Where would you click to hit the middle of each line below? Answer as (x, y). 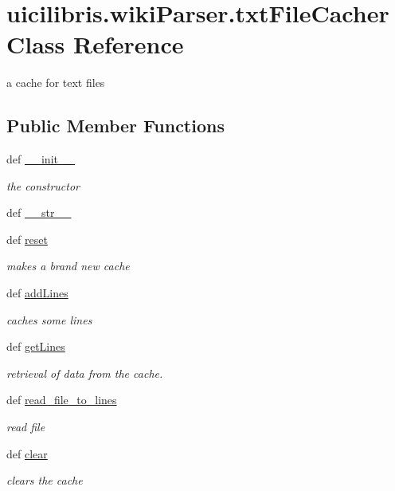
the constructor (43, 185)
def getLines (36, 346)
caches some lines (49, 319)
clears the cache (45, 480)
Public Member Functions (115, 126)
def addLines (37, 293)
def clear (27, 453)
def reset (27, 239)
